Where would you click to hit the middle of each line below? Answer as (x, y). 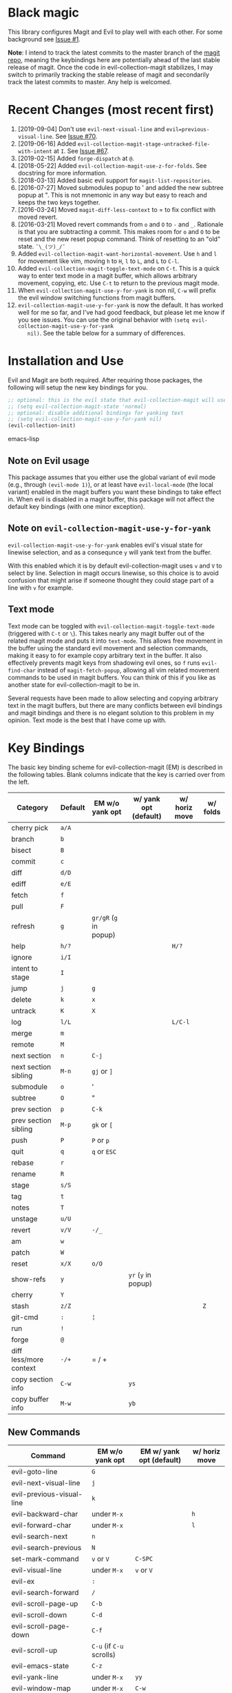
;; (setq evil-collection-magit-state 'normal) (77, 406)
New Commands (44, 1432)
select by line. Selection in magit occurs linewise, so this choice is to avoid (113, 573)
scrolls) (104, 1655)
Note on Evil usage (49, 461)
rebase (22, 1163)
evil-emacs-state (40, 1666)
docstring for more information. (62, 173)
